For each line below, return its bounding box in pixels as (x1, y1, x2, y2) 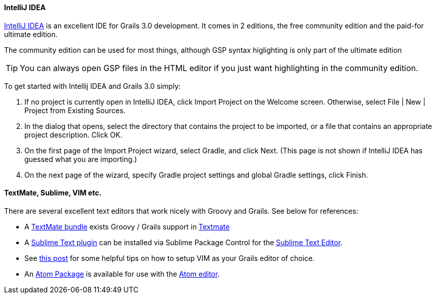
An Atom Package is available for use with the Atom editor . (24, 269, 220, 278)
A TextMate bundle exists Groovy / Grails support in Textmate (24, 222, 230, 231)
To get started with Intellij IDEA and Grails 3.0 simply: (4, 81, 181, 90)
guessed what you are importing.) (24, 154, 137, 163)
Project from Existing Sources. (24, 106, 126, 115)
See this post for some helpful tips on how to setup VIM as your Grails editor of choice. (24, 253, 315, 262)
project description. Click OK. (24, 130, 122, 139)
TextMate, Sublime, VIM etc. (4, 188, 102, 197)
